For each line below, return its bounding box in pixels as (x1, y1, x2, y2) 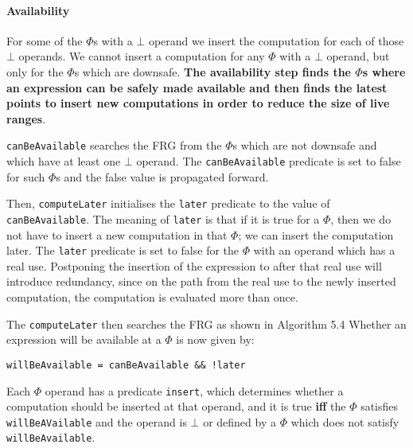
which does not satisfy (290, 413, 399, 430)
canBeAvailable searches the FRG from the (6, 137, 222, 154)
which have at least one (6, 153, 121, 169)
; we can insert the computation (238, 226, 394, 243)
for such (6, 168, 45, 185)
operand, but (326, 48, 390, 64)
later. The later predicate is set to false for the (6, 242, 240, 259)
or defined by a (203, 413, 276, 430)
